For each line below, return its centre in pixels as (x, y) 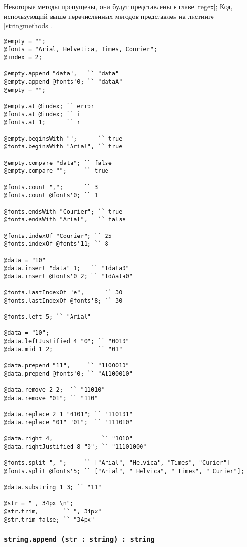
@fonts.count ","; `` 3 (51, 187)
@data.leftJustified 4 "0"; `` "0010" (67, 341)
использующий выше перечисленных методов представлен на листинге (109, 16)
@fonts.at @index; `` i (42, 114)
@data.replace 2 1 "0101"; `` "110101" (68, 414)
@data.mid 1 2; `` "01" (63, 349)
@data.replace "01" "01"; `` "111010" (68, 422)
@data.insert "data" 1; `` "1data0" (67, 268)
